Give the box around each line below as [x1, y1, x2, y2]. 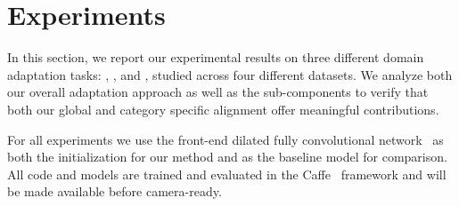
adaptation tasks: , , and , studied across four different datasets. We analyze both [7, 65, 453, 83]
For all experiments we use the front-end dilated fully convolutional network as [7, 130, 444, 148]
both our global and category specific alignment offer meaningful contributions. [7, 99, 439, 118]
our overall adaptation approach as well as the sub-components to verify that [7, 83, 429, 101]
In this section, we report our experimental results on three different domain [7, 48, 424, 67]
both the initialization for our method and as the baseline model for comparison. [7, 147, 447, 166]
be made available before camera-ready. [7, 182, 222, 201]
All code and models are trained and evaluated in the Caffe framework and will [7, 164, 447, 183]
